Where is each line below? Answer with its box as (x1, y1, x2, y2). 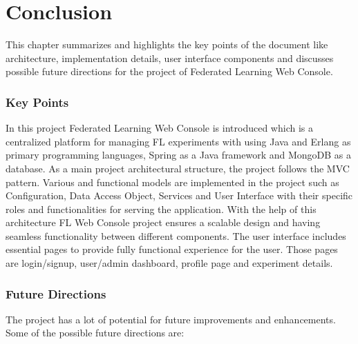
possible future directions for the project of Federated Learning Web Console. (6, 64, 333, 79)
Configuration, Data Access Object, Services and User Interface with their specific (6, 188, 353, 203)
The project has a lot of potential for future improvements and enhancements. (6, 312, 336, 326)
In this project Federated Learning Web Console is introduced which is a (6, 121, 313, 135)
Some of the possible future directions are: (6, 325, 185, 340)
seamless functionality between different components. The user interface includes (6, 228, 346, 243)
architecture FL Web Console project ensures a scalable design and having (6, 215, 321, 230)
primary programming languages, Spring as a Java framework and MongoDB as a (6, 148, 352, 162)
